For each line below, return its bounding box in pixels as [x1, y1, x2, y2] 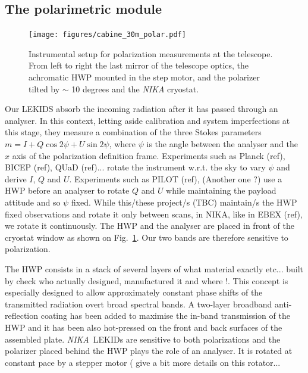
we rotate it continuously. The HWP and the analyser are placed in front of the [5, 219, 295, 232]
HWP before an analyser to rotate [5, 184, 130, 197]
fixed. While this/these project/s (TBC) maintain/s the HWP [71, 195, 297, 208]
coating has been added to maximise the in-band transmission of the [40, 309, 290, 322]
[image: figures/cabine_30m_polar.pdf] [29, 30, 186, 39]
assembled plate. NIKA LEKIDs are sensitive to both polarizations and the [5, 332, 281, 345]
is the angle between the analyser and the [146, 138, 298, 150]
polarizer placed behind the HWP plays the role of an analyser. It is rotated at [5, 344, 293, 357]
